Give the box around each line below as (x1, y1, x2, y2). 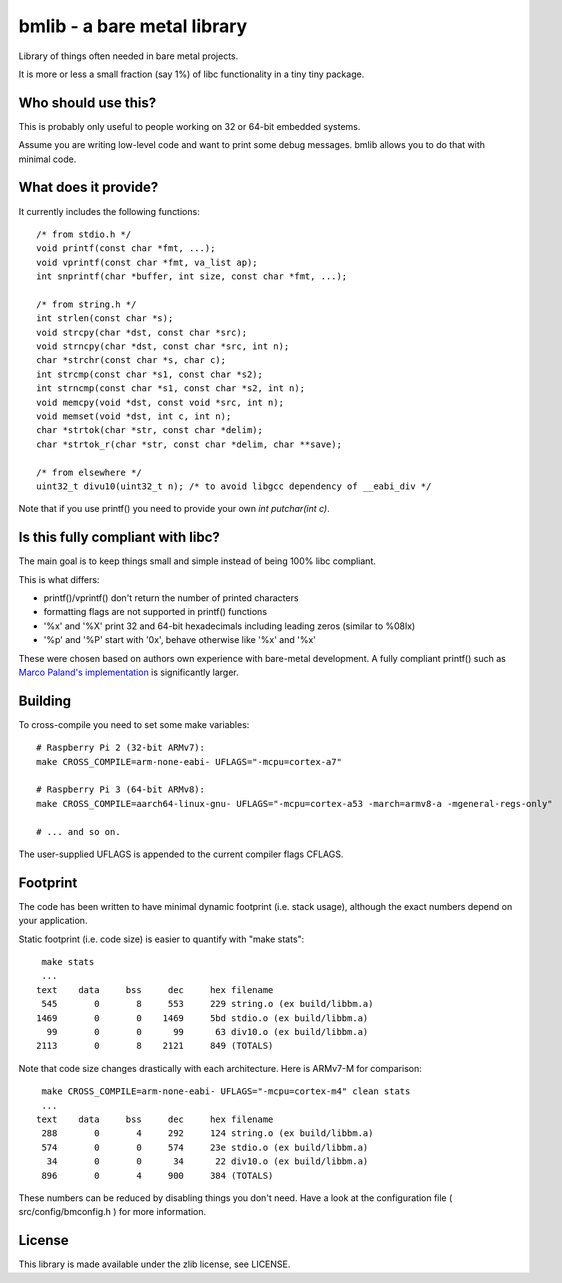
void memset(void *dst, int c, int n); (36, 411, 232, 422)
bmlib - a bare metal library (18, 15, 248, 37)
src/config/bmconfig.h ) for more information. (18, 1206, 207, 1218)
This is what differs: (18, 573, 100, 585)
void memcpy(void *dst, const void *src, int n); (36, 396, 285, 408)
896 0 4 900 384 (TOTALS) (41, 1170, 274, 1181)
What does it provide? (18, 179, 159, 196)
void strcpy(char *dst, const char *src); (36, 326, 248, 338)
